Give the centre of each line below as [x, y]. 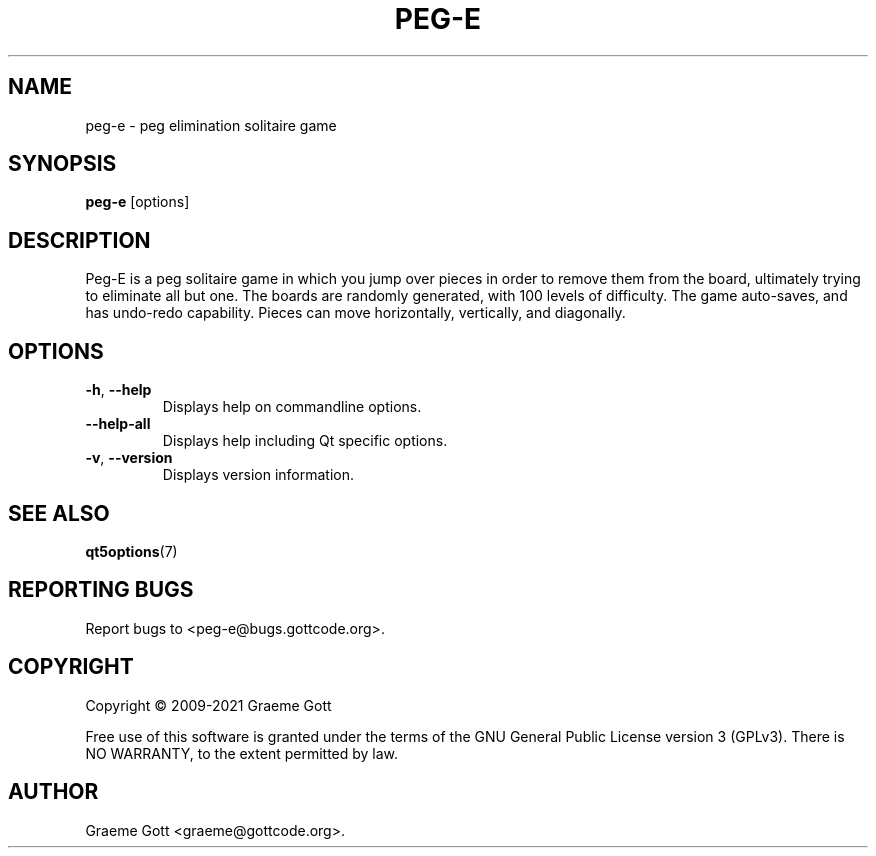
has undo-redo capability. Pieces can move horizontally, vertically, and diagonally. [355, 313]
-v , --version [129, 458]
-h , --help [118, 390]
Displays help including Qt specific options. [305, 441]
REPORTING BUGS [101, 590]
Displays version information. [258, 475]
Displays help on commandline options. [292, 407]
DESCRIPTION [79, 240]
